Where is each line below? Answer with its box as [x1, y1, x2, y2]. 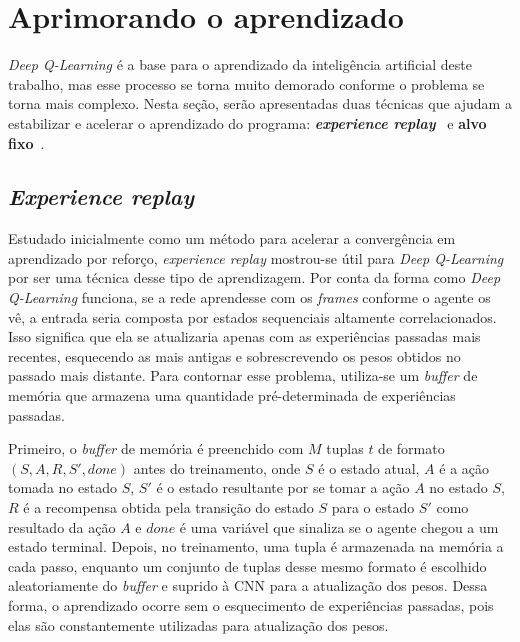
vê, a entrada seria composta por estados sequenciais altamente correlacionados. [8, 306, 497, 327]
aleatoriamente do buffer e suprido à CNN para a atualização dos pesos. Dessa [8, 575, 488, 596]
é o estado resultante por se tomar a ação [156, 477, 410, 498]
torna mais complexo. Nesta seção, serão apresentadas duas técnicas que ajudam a [8, 93, 512, 114]
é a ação [439, 457, 490, 478]
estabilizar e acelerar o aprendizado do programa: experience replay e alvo [8, 112, 487, 133]
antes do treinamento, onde [133, 457, 301, 478]
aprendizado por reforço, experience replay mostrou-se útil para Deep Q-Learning [8, 247, 504, 268]
